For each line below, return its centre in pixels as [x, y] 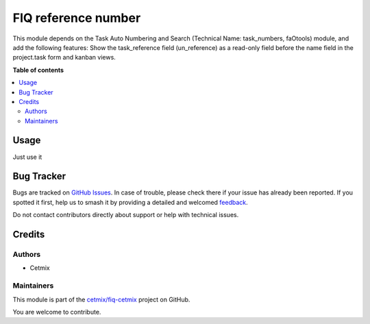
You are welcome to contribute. [57, 312]
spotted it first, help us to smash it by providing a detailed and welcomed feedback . [130, 202]
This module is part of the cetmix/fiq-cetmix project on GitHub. [101, 299]
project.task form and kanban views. [64, 58]
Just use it [27, 157]
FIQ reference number [77, 18]
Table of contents [38, 70]
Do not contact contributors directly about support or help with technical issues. [126, 215]
